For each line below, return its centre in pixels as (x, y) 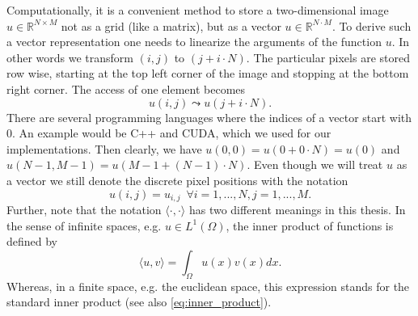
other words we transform (70, 57)
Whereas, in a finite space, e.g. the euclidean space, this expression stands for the (208, 286)
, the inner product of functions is (310, 225)
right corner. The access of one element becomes (126, 88)
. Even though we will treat (315, 164)
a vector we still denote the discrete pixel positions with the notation (177, 180)
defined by (32, 241)
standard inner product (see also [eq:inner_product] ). (139, 302)
